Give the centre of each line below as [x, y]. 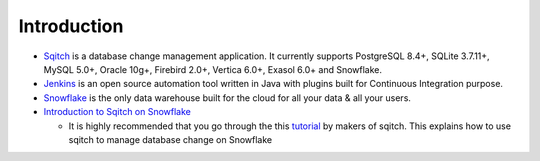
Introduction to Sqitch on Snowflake [117, 112]
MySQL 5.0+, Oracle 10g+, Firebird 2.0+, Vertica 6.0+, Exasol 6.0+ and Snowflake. [213, 69]
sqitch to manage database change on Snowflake [170, 139]
